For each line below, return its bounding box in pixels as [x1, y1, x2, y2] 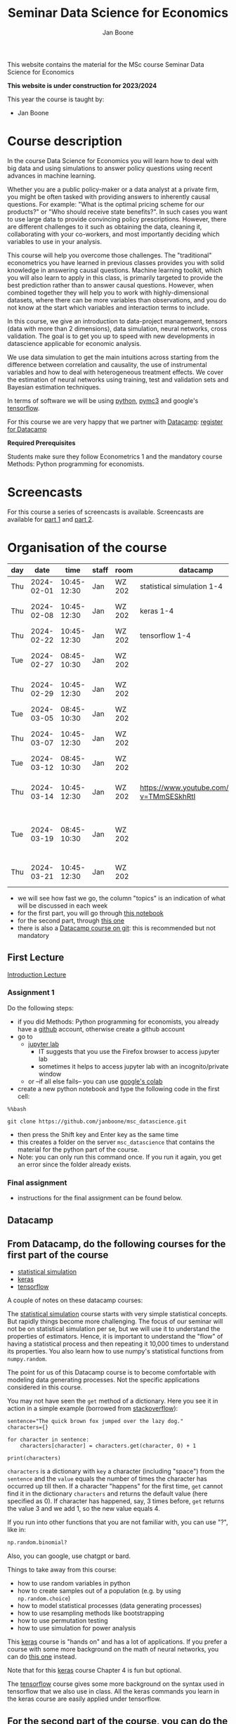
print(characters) [7, 1455, 61, 1462]
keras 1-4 [139, 606, 174, 616]
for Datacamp [7, 425, 47, 433]
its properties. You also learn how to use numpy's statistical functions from [7, 1347, 224, 1356]
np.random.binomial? [7, 1539, 68, 1546]
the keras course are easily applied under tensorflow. [7, 1694, 162, 1703]
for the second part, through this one [17, 916, 125, 925]
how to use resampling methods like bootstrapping [17, 1609, 165, 1618]
